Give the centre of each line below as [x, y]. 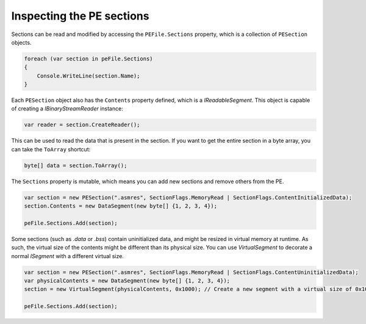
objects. [21, 42]
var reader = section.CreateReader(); [82, 125]
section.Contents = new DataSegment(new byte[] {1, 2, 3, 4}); [121, 206]
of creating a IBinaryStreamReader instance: [67, 109]
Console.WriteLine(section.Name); [88, 76]
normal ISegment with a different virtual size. [68, 256]
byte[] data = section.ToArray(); [76, 165]
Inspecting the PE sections [80, 16]
